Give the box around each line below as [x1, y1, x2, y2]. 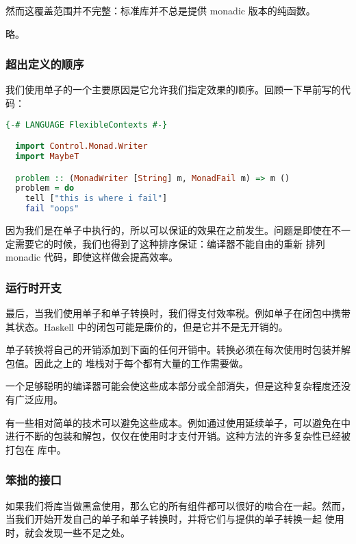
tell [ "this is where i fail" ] [25, 193, 168, 204]
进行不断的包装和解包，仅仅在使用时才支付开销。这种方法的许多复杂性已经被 [5, 429, 351, 443]
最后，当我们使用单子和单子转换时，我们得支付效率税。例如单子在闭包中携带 [5, 306, 351, 320]
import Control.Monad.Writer [15, 141, 148, 152]
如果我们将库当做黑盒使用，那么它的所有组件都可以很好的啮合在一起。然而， [5, 498, 351, 512]
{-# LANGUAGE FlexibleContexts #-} [5, 119, 168, 130]
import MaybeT [15, 152, 79, 161]
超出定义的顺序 [5, 56, 84, 73]
